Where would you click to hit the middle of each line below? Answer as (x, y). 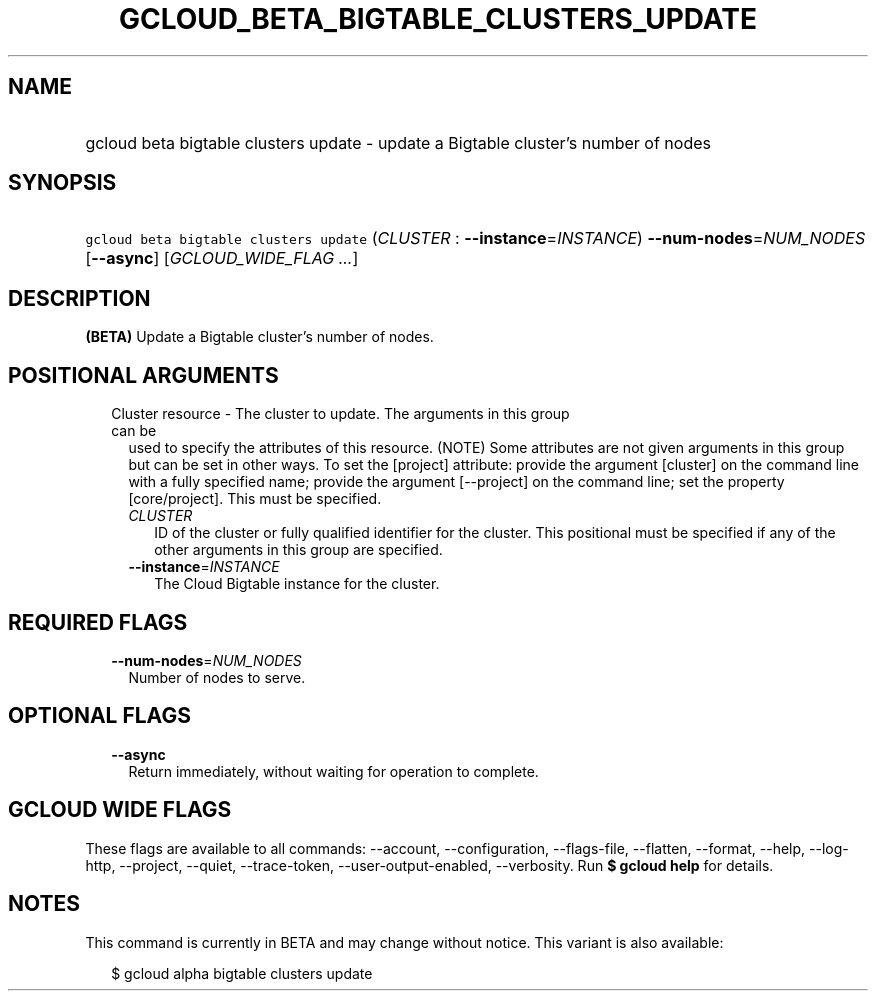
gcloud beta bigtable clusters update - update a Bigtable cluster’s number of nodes (398, 142)
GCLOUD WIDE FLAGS (120, 810)
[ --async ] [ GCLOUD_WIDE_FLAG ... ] (222, 258)
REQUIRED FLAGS (98, 622)
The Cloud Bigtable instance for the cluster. (297, 584)
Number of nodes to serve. (217, 677)
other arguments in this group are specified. (298, 550)
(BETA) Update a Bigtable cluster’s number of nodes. (259, 337)
